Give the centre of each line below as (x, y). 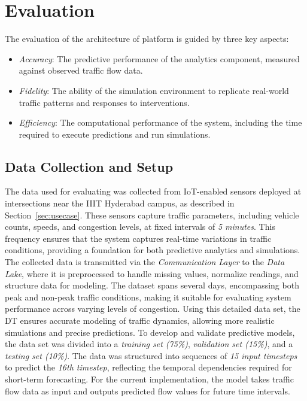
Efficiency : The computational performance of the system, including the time (160, 122)
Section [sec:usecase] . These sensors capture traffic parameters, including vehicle (152, 215)
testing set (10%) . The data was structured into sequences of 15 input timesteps (151, 355)
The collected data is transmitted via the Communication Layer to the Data (145, 262)
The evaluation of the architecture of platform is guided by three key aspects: (147, 39)
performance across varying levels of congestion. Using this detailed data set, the (153, 309)
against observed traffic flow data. (81, 70)
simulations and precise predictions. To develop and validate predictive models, (150, 332)
